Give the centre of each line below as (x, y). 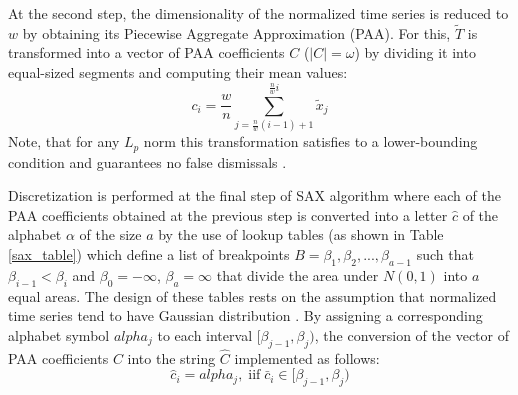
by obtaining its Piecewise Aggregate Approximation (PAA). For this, (236, 32)
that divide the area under (297, 274)
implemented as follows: (307, 357)
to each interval (205, 334)
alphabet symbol (59, 334)
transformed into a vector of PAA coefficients (146, 52)
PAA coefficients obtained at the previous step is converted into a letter (228, 214)
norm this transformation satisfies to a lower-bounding (310, 141)
